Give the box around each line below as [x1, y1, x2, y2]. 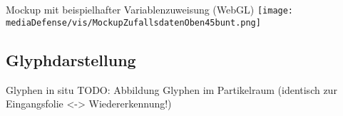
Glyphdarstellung [6, 48, 136, 70]
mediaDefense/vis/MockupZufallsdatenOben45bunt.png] [6, 17, 261, 28]
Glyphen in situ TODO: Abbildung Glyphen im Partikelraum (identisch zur [6, 82, 337, 97]
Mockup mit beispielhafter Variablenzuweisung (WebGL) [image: [6, 2, 294, 16]
